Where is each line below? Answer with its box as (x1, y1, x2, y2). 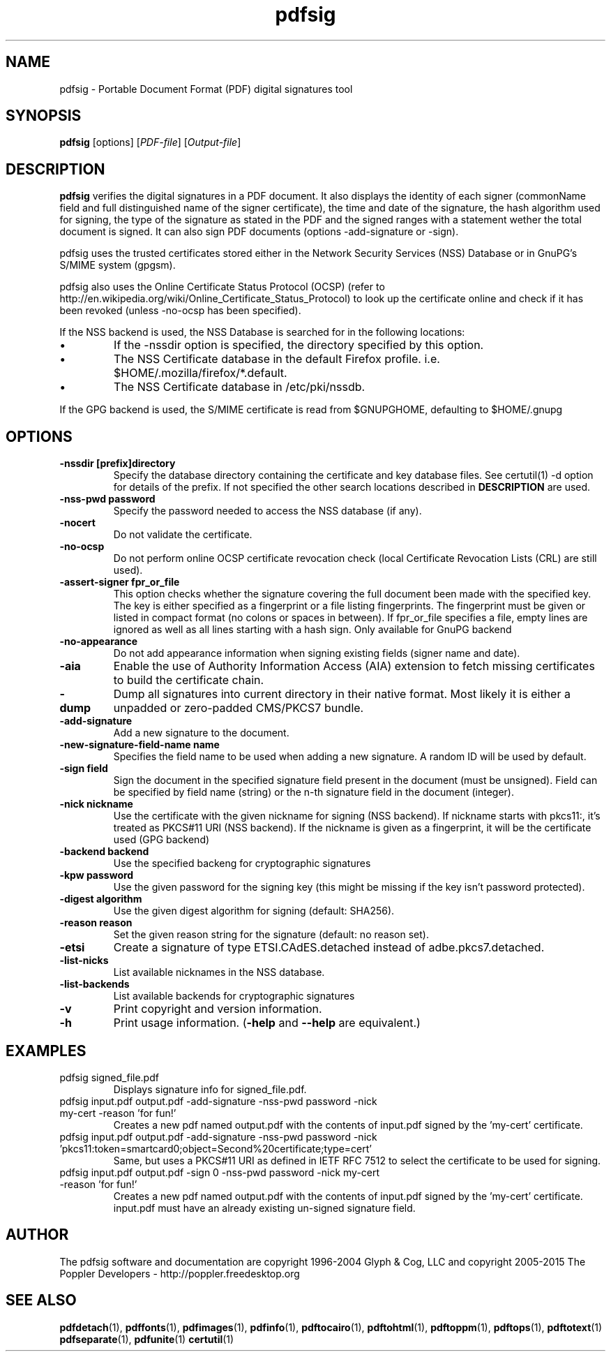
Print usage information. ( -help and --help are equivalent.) (113, 1016, 421, 1030)
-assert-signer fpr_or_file (59, 576, 180, 588)
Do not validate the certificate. (113, 528, 252, 541)
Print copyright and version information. (113, 1002, 322, 1016)
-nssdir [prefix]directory (59, 457, 176, 470)
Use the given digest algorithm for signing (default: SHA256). (113, 905, 395, 917)
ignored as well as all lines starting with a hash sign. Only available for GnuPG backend (113, 623, 512, 636)
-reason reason (59, 917, 133, 929)
